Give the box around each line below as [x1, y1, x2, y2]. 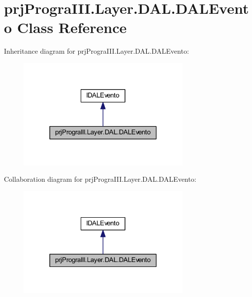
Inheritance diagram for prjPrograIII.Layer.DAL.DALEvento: [4, 46, 189, 56]
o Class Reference [4, 17, 127, 37]
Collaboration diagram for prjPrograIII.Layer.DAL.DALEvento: [4, 174, 196, 184]
